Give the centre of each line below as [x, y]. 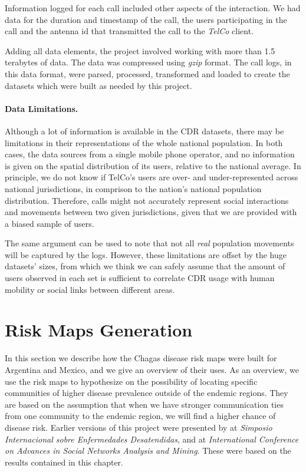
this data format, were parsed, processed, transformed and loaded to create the [147, 73]
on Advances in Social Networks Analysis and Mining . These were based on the [148, 450]
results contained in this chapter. [64, 462]
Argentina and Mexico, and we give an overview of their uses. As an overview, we [152, 369]
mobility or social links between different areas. [90, 289]
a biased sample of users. [50, 223]
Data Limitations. [42, 108]
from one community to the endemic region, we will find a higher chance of [140, 416]
